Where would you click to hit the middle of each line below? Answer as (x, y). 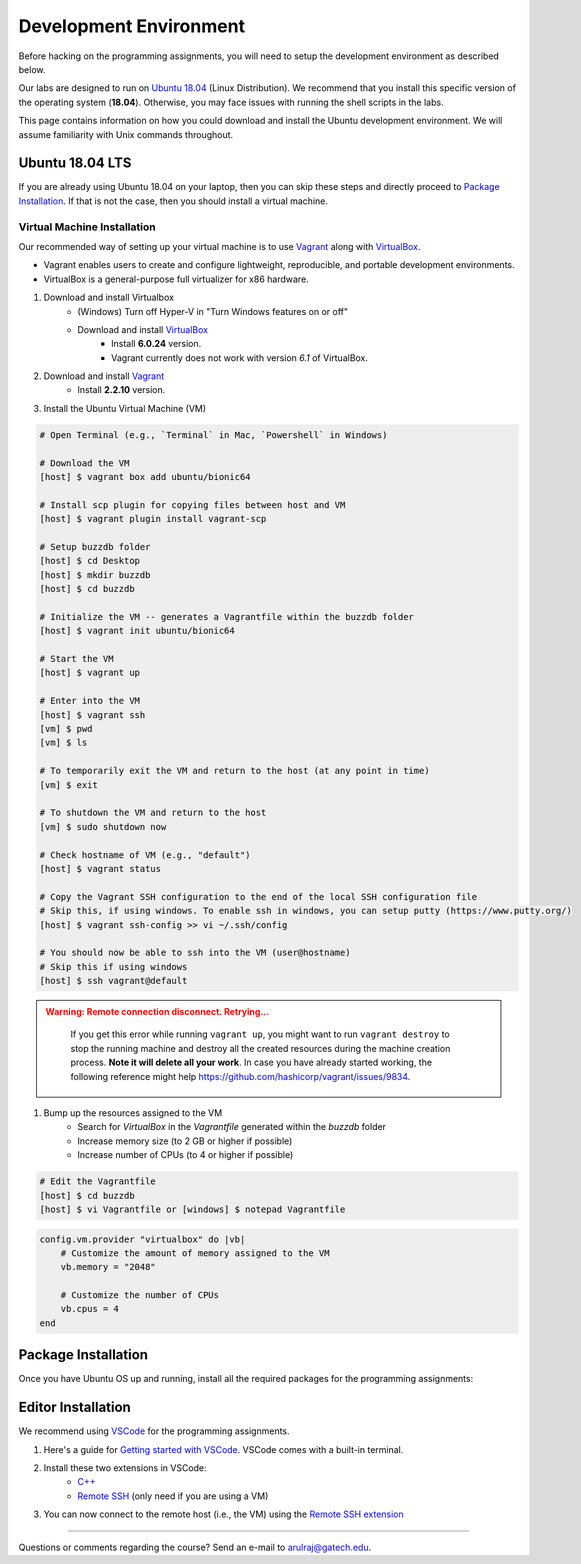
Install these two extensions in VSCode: (125, 1468)
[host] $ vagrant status (100, 868)
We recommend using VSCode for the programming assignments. (154, 1431)
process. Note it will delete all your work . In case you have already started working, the (251, 1062)
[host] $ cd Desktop (89, 561)
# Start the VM (76, 659)
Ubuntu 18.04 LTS (75, 163)
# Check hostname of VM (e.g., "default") (145, 854)
